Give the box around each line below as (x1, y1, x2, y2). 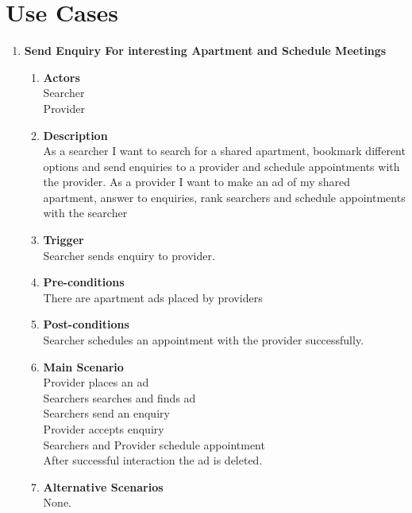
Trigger (43, 231, 84, 248)
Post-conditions (43, 316, 129, 332)
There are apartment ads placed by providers (43, 289, 263, 305)
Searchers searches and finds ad (43, 389, 196, 406)
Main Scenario (43, 358, 124, 375)
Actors (43, 68, 80, 85)
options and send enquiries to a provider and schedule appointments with (43, 157, 400, 174)
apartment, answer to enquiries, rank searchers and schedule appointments (43, 188, 406, 205)
